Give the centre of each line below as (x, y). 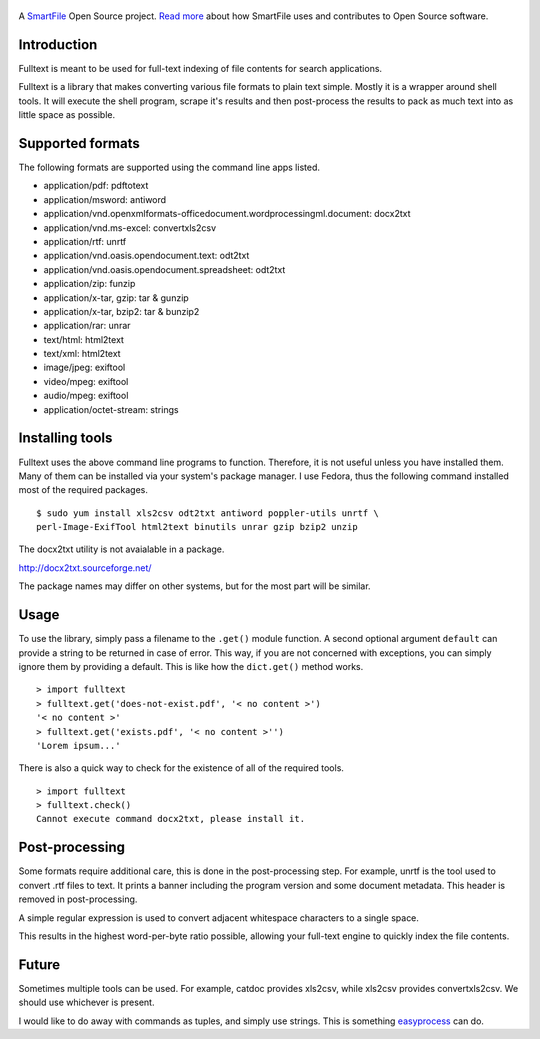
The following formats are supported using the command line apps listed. (169, 167)
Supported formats (79, 143)
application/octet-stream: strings (111, 409)
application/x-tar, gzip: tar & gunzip (116, 297)
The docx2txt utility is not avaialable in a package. (121, 549)
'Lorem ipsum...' (78, 745)
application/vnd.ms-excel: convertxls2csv (130, 227)
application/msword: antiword (105, 199)
